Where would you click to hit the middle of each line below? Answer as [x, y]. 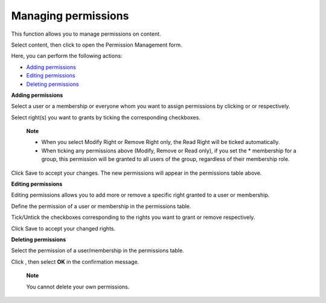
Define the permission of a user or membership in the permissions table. [101, 206]
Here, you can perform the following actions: [67, 56]
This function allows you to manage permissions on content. [86, 34]
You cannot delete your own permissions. [78, 287]
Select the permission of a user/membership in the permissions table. [97, 250]
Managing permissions [70, 16]
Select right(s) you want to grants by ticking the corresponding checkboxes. [106, 117]
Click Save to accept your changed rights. [63, 228]
